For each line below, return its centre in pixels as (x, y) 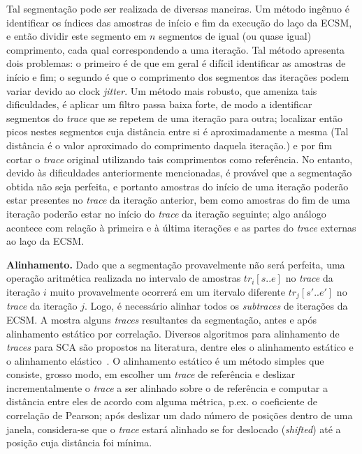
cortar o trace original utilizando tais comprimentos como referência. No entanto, (180, 159)
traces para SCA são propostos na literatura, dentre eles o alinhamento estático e (180, 347)
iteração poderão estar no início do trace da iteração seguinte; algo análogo (166, 213)
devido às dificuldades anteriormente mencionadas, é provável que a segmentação (179, 173)
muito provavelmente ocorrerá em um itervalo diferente (168, 291)
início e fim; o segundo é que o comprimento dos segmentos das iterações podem (178, 76)
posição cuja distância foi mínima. (79, 442)
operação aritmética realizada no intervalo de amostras (124, 278)
